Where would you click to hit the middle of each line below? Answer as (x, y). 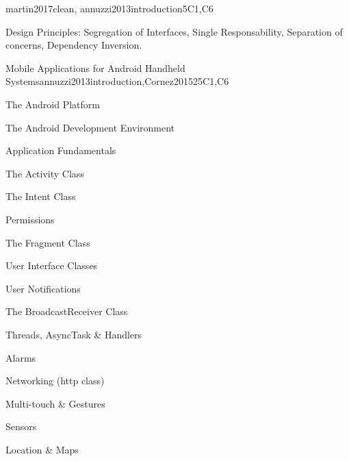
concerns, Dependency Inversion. (74, 45)
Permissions (30, 219)
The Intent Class (41, 196)
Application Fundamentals (61, 150)
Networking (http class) (55, 381)
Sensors (21, 426)
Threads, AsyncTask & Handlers (74, 334)
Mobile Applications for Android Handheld (95, 67)
